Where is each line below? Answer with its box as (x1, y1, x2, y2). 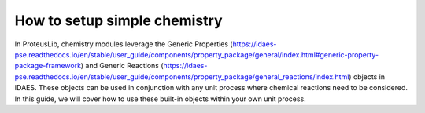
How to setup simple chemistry (14, 12, 223, 29)
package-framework (14, 61, 82, 71)
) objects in (349, 71, 386, 82)
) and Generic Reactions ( (80, 61, 164, 71)
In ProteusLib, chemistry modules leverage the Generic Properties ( (14, 39, 233, 49)
